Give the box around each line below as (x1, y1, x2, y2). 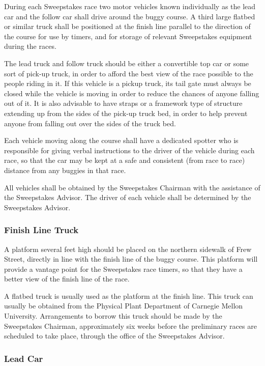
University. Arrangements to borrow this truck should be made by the (4, 311, 222, 321)
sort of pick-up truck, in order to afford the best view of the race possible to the (4, 68, 253, 78)
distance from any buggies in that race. (4, 164, 126, 175)
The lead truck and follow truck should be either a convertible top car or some (4, 58, 249, 68)
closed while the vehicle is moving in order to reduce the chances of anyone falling (4, 88, 259, 98)
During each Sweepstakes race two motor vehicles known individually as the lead (4, 1, 256, 11)
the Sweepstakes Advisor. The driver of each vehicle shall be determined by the (4, 192, 251, 203)
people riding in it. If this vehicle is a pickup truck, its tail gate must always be (4, 78, 251, 89)
